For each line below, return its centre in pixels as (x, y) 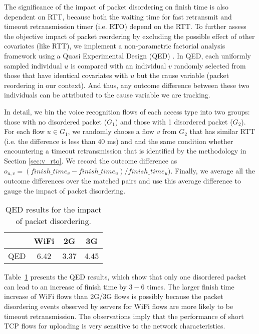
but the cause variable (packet (183, 75)
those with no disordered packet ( (56, 121)
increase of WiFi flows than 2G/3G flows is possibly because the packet (114, 296)
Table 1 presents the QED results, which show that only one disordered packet (125, 277)
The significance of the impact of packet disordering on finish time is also (116, 6)
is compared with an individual (118, 65)
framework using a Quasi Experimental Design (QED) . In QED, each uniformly (127, 55)
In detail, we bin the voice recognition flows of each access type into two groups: (127, 111)
